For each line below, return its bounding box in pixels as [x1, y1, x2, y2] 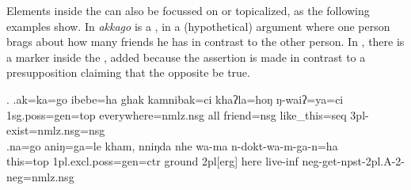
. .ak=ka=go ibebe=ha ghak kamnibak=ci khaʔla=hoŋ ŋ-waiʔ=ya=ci [6, 90, 344, 107]
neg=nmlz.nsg [6, 168, 74, 184]
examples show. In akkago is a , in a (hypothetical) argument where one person [6, 17, 390, 34]
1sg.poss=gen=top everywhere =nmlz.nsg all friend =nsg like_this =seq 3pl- [6, 106, 369, 123]
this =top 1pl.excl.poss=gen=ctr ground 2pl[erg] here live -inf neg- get [6, 153, 337, 169]
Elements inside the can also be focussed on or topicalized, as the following [6, 2, 370, 18]
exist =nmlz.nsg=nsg [6, 122, 105, 139]
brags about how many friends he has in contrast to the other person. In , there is [6, 33, 405, 50]
